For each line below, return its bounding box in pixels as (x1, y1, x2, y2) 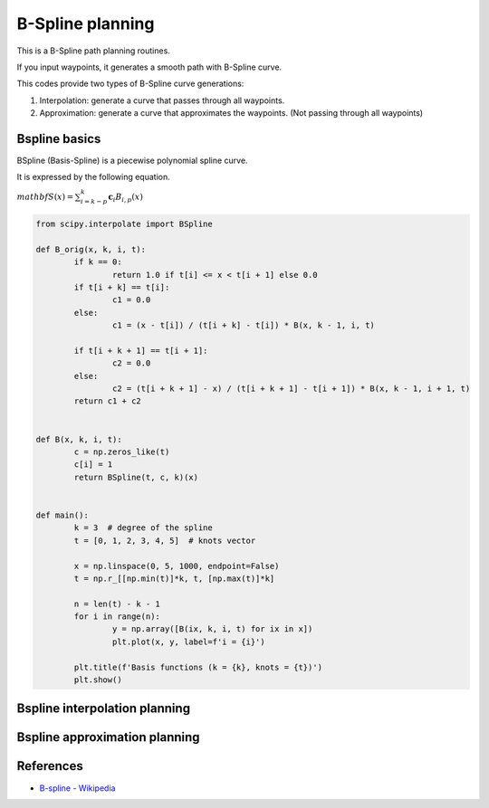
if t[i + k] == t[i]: (73, 281, 170, 292)
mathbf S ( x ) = (16, 191, 74, 202)
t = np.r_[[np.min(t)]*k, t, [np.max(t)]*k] (73, 573, 275, 584)
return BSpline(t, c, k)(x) (73, 471, 199, 482)
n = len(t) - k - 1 (73, 598, 160, 609)
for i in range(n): (73, 612, 160, 622)
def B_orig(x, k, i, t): (35, 244, 147, 254)
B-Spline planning (16, 14, 155, 33)
